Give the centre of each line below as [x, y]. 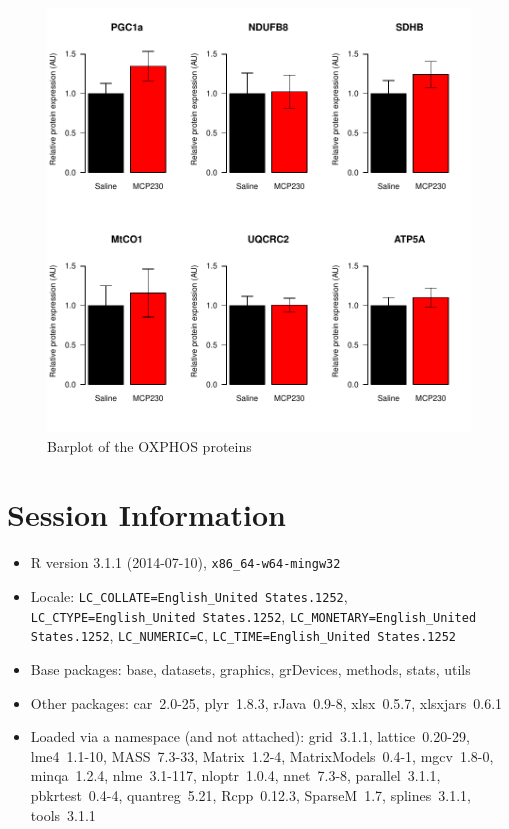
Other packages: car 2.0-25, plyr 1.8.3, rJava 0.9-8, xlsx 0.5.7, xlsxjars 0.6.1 [266, 702]
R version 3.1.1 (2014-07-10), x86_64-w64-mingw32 [185, 562]
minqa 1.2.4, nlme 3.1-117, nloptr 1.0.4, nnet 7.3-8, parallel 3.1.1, [235, 775]
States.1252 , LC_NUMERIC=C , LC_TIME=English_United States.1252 [243, 635]
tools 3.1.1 [63, 814]
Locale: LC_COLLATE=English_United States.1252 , [189, 595]
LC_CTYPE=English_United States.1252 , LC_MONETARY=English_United [253, 615]
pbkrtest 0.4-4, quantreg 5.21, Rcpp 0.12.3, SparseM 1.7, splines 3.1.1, [250, 794]
